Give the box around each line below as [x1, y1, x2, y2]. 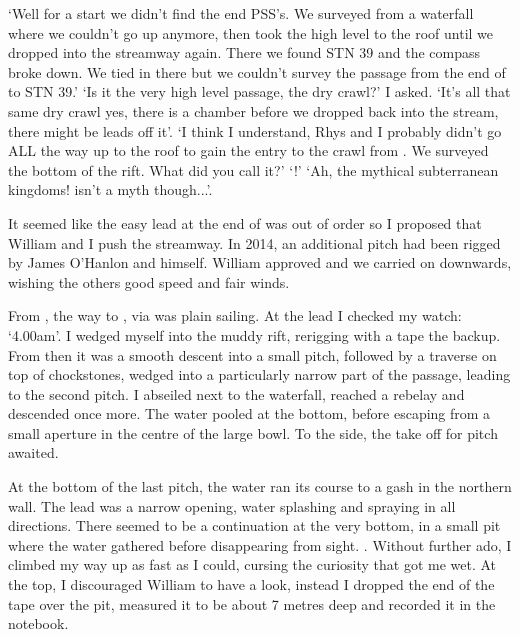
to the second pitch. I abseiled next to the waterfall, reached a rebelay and [8, 383, 465, 404]
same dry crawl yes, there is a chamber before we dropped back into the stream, [8, 100, 499, 121]
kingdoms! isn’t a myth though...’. [8, 179, 213, 200]
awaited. [8, 442, 59, 463]
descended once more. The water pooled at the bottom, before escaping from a [8, 403, 491, 424]
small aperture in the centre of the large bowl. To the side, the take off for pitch [8, 422, 498, 443]
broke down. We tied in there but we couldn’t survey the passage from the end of [8, 61, 506, 82]
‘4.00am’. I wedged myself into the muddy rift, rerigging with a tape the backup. [8, 324, 501, 345]
